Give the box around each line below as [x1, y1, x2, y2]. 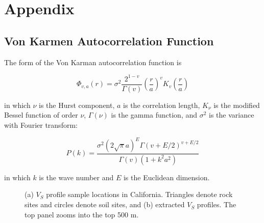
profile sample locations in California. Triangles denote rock [46, 189, 233, 200]
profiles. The [197, 199, 236, 210]
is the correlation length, [123, 99, 200, 110]
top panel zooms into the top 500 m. [25, 209, 139, 219]
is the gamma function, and [111, 109, 198, 120]
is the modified [213, 99, 260, 110]
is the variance [209, 109, 254, 120]
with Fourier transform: [4, 119, 78, 130]
